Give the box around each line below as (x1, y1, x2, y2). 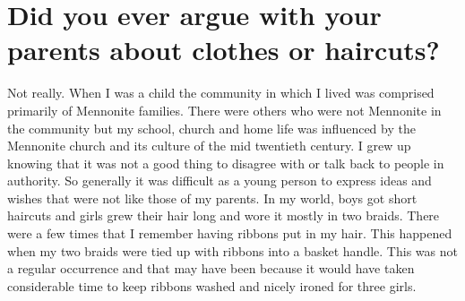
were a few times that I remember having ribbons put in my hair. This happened (7, 224, 452, 243)
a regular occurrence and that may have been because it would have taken (7, 259, 415, 278)
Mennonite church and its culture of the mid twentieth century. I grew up (7, 136, 411, 155)
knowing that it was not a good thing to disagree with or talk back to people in (7, 153, 444, 172)
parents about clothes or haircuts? (7, 31, 440, 68)
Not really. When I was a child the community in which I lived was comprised (7, 83, 435, 102)
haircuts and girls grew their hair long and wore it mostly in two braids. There (7, 206, 440, 225)
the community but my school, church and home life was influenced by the (7, 118, 416, 137)
